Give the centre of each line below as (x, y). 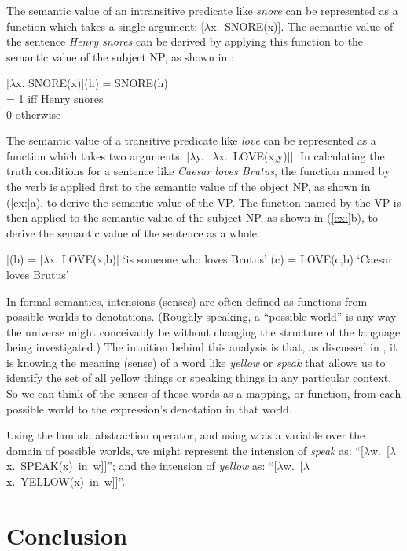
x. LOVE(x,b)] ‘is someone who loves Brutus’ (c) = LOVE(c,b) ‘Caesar (221, 259)
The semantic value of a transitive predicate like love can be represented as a (191, 140)
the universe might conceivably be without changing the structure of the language (203, 331)
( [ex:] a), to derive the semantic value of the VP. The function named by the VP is (204, 202)
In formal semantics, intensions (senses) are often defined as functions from (187, 301)
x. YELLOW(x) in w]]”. (66, 481)
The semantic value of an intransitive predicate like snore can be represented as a (202, 10)
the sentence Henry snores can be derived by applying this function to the (185, 41)
